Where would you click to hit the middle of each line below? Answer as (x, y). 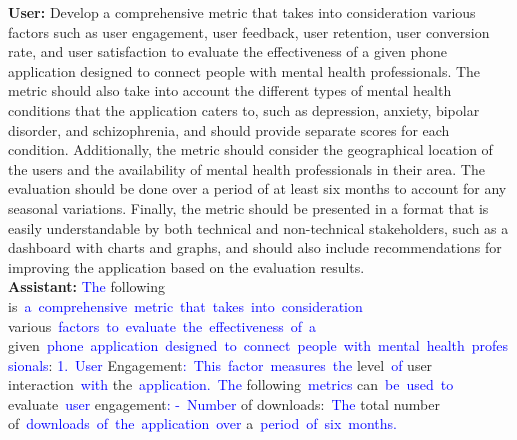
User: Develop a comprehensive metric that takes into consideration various (242, 12)
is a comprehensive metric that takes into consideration (185, 305)
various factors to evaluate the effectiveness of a (162, 325)
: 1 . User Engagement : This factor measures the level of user (240, 364)
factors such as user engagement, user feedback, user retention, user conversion (249, 31)
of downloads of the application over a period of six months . (202, 423)
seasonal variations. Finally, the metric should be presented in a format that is (248, 207)
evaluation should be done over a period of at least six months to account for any (257, 188)
